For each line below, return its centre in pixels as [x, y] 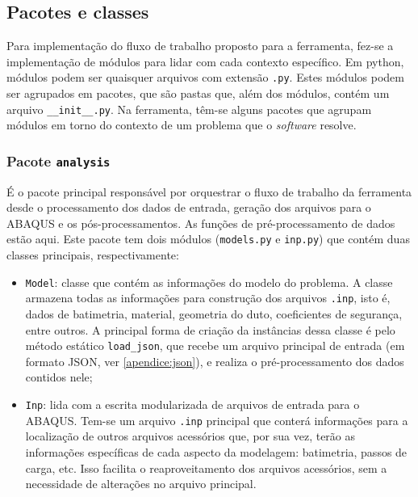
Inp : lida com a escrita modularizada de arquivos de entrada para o [192, 404]
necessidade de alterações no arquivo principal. [141, 484]
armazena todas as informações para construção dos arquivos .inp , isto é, [208, 298]
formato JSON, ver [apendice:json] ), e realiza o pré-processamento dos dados [215, 361]
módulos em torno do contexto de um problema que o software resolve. [182, 125]
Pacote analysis [59, 160]
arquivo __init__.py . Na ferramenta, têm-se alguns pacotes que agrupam [189, 109]
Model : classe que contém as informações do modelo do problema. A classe [209, 282]
